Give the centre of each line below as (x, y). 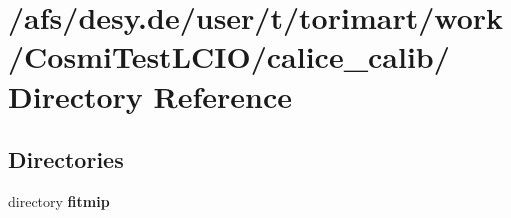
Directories (66, 159)
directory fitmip (59, 200)
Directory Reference (150, 95)
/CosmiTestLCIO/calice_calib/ (229, 56)
